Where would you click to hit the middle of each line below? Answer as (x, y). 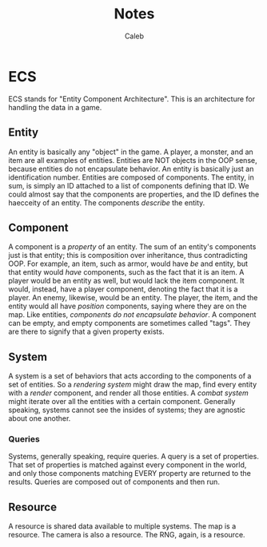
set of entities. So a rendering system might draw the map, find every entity (133, 385)
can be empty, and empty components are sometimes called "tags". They (130, 323)
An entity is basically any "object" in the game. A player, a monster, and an (131, 152)
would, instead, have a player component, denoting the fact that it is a (123, 289)
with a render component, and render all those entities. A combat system (129, 393)
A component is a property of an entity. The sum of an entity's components (132, 247)
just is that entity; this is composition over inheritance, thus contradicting (128, 256)
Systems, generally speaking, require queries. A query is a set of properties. (134, 457)
